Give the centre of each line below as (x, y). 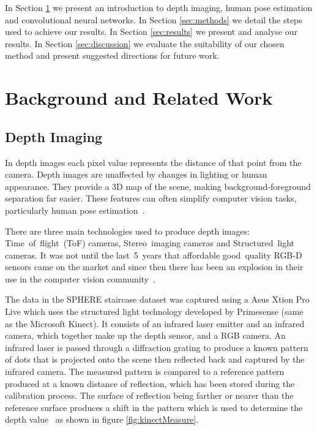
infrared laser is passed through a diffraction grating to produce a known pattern (157, 347)
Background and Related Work (139, 98)
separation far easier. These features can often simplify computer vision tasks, (151, 198)
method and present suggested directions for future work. (112, 55)
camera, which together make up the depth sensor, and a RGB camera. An (145, 335)
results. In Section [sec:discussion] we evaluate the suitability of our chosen (145, 43)
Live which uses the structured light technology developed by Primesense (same (154, 311)
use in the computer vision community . (80, 278)
